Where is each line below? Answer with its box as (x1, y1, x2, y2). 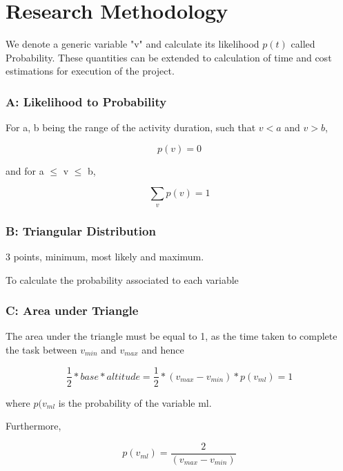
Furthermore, (6, 419, 61, 433)
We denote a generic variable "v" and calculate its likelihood (6, 37, 259, 51)
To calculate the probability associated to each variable (6, 272, 239, 287)
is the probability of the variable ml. (58, 395, 212, 410)
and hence (141, 342, 184, 356)
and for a (6, 163, 44, 177)
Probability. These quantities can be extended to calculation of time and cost (6, 50, 332, 64)
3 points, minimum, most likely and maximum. (6, 249, 204, 263)
